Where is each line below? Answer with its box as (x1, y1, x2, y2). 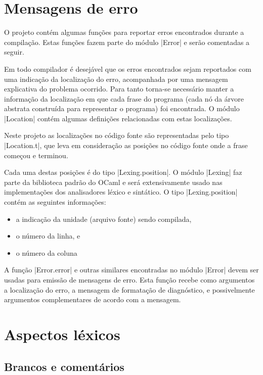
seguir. (4, 46, 24, 57)
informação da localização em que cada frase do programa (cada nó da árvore (4, 93, 244, 104)
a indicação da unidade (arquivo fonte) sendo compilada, (16, 213, 192, 224)
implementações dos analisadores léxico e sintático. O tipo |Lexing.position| (4, 186, 238, 197)
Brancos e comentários (4, 358, 124, 374)
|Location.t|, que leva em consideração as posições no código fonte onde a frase (4, 140, 248, 151)
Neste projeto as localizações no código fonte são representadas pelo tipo (4, 130, 229, 140)
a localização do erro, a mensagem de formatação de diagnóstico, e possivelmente (4, 284, 255, 295)
